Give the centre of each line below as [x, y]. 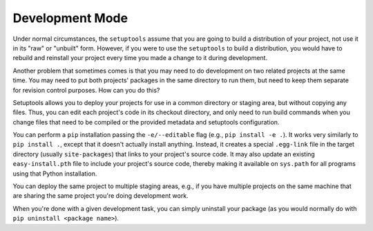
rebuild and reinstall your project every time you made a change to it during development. [140, 58]
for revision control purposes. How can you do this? [86, 90]
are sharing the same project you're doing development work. [101, 196]
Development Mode [70, 18]
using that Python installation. [55, 174]
